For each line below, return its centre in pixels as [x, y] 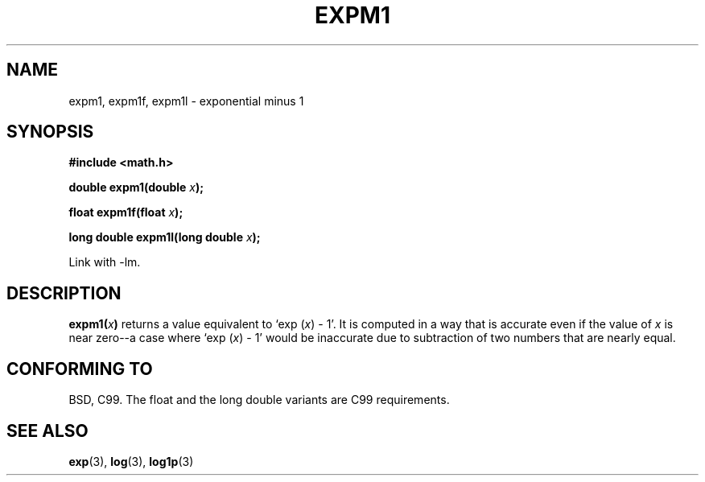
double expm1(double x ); [136, 187]
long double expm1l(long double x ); [165, 237]
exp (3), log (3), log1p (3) [131, 461]
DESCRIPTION [64, 293]
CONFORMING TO [80, 369]
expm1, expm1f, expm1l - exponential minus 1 [186, 101]
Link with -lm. [105, 262]
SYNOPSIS [50, 132]
